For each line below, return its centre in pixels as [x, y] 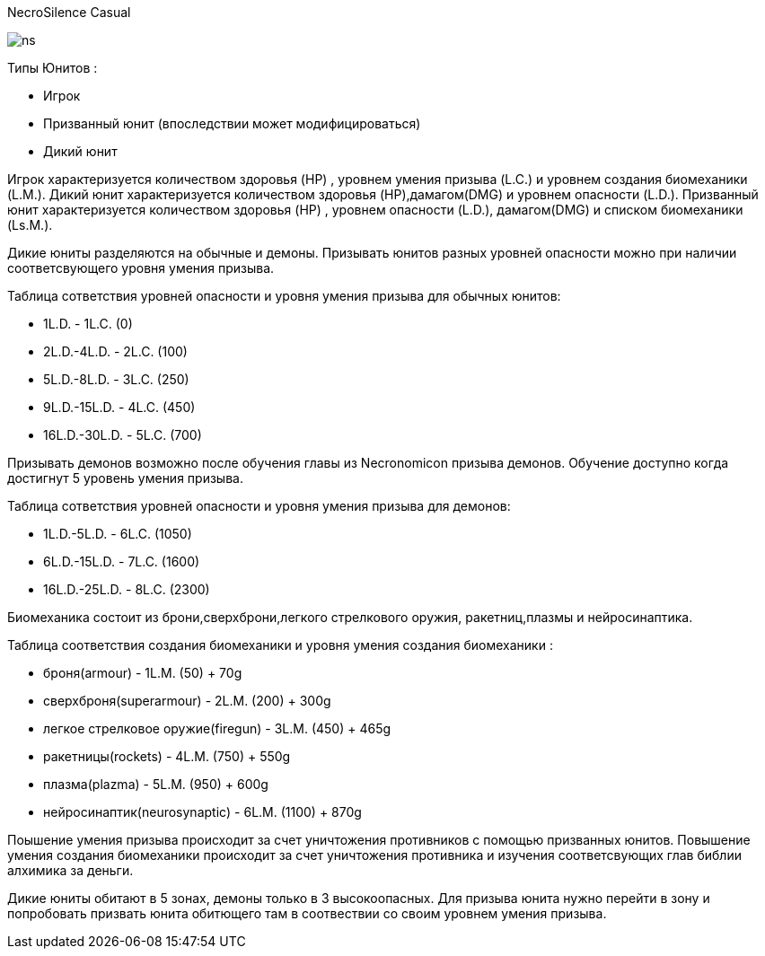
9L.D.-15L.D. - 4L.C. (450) [119, 407]
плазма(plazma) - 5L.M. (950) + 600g [156, 784]
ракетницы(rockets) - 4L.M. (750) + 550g [167, 756]
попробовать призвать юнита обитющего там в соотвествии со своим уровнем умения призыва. [307, 913]
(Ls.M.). [30, 225]
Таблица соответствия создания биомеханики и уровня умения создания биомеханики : [280, 645]
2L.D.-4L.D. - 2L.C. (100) [115, 351]
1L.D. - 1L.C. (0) [88, 324]
